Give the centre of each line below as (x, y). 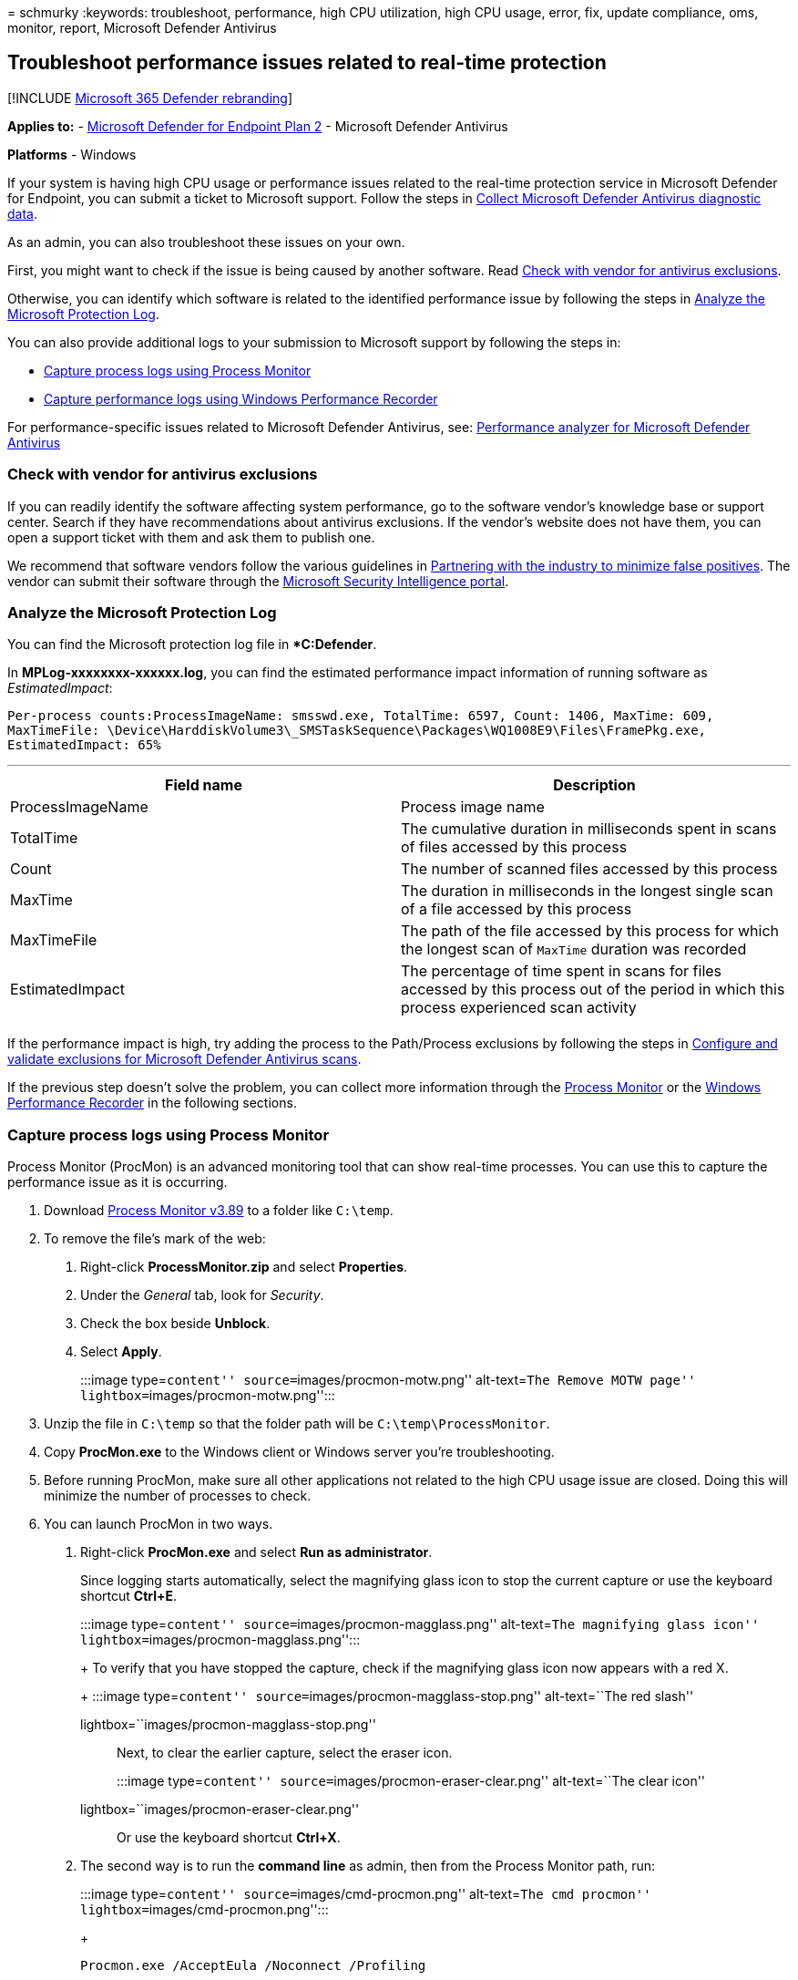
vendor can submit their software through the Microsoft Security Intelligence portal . (258, 581)
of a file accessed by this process (517, 909)
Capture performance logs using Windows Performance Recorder (241, 398)
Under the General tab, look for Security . (202, 1295)
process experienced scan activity (519, 1008)
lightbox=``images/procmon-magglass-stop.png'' (228, 1725)
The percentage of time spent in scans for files (562, 971)
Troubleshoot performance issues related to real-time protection (307, 63)
